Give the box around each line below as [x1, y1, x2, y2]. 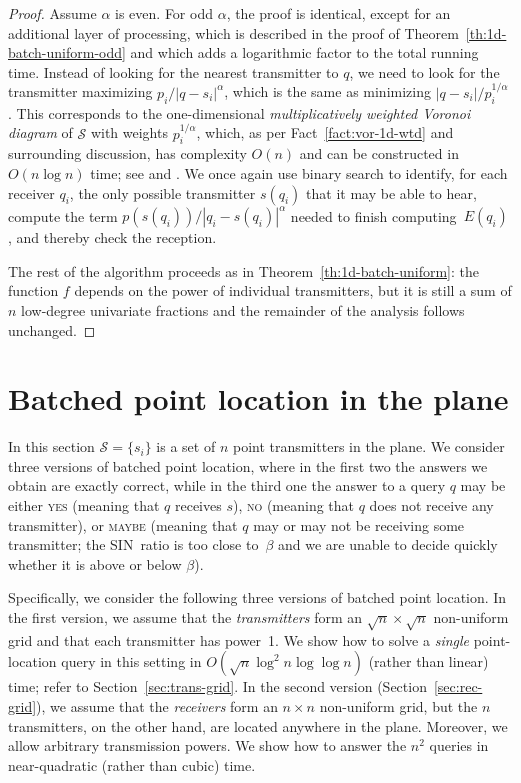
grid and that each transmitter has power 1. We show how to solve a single [8, 629, 470, 650]
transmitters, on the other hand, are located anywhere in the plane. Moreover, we [8, 715, 508, 736]
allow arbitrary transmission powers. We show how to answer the [8, 735, 407, 756]
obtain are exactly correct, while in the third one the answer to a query [8, 475, 446, 496]
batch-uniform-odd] [8, 42, 126, 63]
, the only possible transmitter [69, 182, 256, 203]
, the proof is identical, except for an [226, 3, 451, 23]
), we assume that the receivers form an [36, 695, 278, 716]
